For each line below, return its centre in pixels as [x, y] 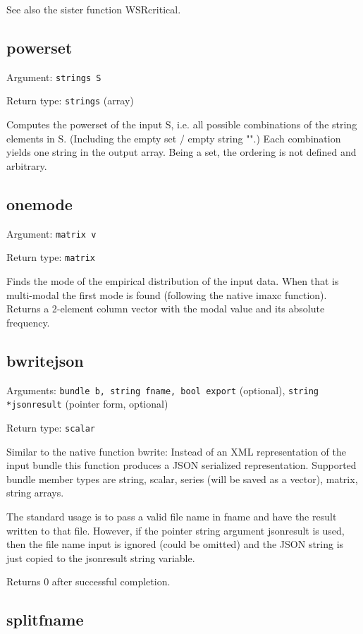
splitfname [45, 620]
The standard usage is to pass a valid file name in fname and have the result [172, 516]
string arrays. [35, 493]
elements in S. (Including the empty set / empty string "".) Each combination [174, 138]
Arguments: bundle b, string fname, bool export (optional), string [162, 390]
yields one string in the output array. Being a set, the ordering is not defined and [181, 152]
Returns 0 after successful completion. [88, 581]
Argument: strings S [54, 77]
